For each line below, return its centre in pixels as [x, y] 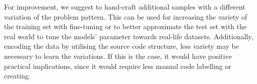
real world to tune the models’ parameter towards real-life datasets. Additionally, [129, 36]
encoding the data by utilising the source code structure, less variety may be [121, 46]
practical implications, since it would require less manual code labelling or [118, 66]
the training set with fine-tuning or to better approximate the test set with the [125, 26]
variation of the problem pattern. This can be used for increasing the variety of [126, 16]
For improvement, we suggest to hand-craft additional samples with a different [125, 7]
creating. [17, 76]
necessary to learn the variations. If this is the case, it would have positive [118, 56]
